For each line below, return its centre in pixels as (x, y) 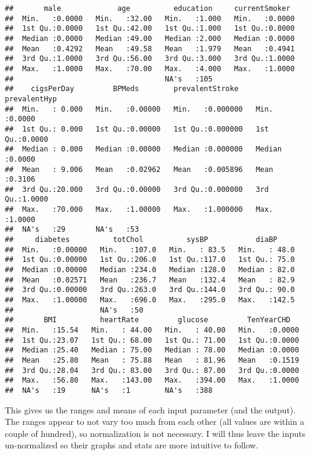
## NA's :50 (74, 310)
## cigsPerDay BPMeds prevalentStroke (122, 89)
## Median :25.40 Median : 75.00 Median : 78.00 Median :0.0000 (152, 350)
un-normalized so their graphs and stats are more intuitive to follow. (132, 445)
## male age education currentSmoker (148, 8)
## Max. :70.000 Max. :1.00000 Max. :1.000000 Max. (139, 210)
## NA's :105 (109, 79)
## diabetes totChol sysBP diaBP (141, 240)
